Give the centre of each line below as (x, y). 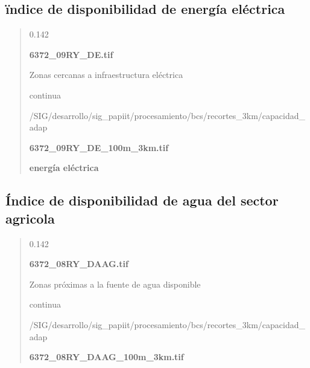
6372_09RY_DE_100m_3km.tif (99, 147)
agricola (30, 218)
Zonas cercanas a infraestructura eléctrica (106, 75)
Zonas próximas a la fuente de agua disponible (115, 284)
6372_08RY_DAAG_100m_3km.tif (106, 357)
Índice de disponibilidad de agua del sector (142, 200)
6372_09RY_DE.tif (71, 54)
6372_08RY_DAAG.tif (79, 264)
